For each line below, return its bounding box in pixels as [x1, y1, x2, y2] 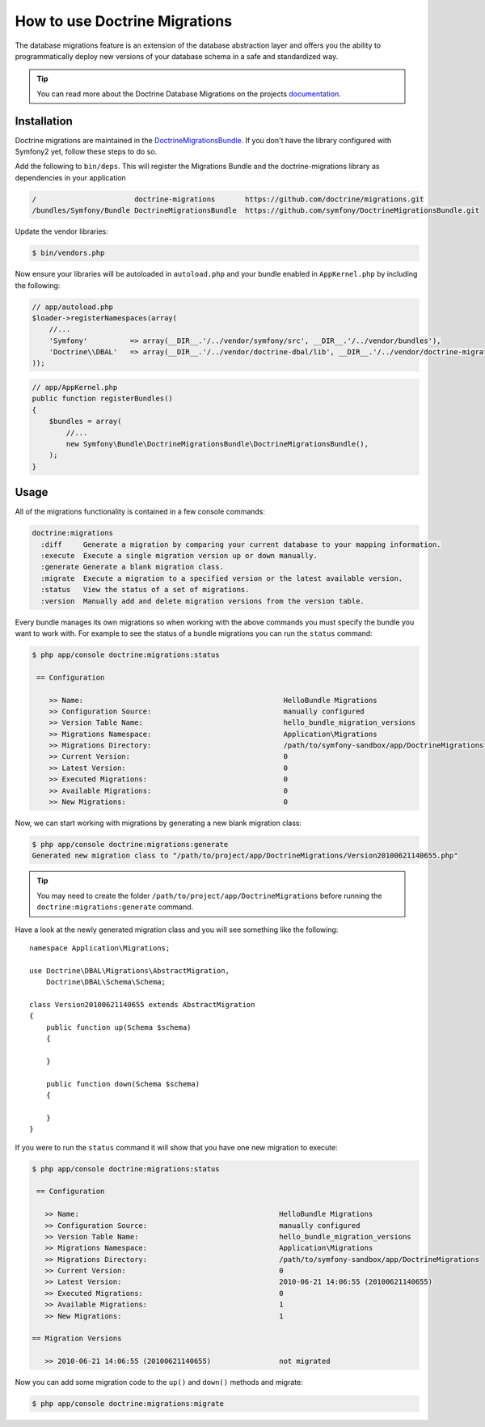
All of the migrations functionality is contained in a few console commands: [15, 506, 266, 517]
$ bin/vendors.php [32, 248, 105, 258]
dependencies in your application [15, 172, 127, 182]
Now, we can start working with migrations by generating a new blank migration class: [15, 818, 302, 828]
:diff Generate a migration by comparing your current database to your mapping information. [40, 540, 441, 549]
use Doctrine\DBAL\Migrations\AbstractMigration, [29, 966, 230, 975]
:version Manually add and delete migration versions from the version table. [40, 596, 365, 606]
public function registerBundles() [32, 394, 173, 404]
